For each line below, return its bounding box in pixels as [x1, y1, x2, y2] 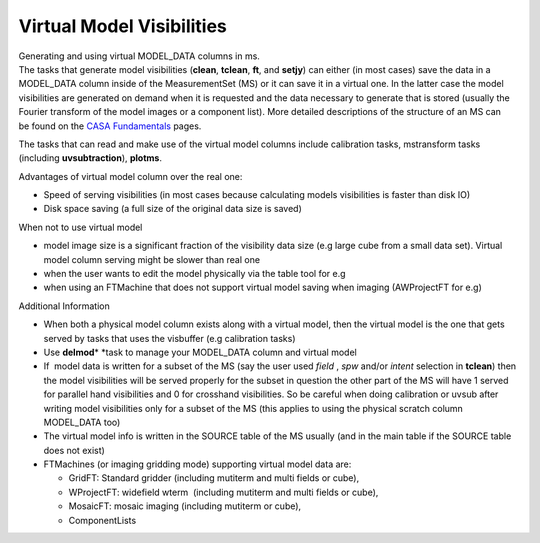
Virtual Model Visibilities [18, 15, 227, 37]
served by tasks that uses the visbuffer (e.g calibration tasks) [43, 332, 296, 344]
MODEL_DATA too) [43, 416, 121, 428]
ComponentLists [68, 514, 137, 526]
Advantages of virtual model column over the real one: [18, 170, 243, 182]
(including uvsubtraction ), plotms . [18, 152, 162, 164]
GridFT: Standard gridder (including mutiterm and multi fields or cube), [68, 472, 360, 484]
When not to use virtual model [18, 221, 143, 233]
